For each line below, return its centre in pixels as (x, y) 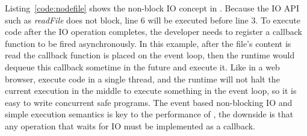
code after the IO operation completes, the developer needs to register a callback (153, 32)
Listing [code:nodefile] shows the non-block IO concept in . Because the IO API (152, 8)
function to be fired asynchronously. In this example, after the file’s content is (148, 43)
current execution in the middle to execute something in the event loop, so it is (151, 91)
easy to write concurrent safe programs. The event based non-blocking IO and (149, 102)
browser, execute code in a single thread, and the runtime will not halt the (142, 79)
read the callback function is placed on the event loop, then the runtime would (150, 55)
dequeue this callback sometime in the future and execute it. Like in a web (142, 66)
